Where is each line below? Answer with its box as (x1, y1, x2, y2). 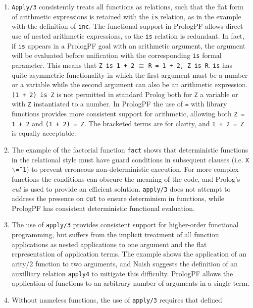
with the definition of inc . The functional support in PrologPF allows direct (11, 21, 243, 31)
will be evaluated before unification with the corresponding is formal (11, 50, 222, 60)
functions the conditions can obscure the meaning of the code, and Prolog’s (11, 173, 240, 184)
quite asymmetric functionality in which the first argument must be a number (11, 69, 248, 80)
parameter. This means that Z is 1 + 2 (11, 59, 135, 70)
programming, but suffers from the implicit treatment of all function (11, 229, 219, 240)
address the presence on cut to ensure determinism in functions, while (11, 193, 225, 204)
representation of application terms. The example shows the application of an (11, 249, 247, 259)
